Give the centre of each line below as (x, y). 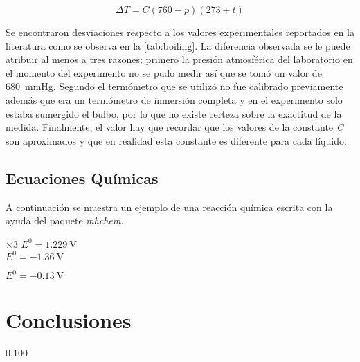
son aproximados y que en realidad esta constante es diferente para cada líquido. (176, 140)
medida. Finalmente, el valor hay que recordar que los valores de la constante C (174, 127)
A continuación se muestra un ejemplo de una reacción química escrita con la (169, 207)
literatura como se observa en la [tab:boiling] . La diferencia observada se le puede (178, 45)
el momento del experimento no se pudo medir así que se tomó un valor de (164, 72)
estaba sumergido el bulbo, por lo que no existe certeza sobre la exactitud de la (174, 113)
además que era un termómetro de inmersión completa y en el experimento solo (174, 99)
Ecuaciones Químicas (82, 178)
